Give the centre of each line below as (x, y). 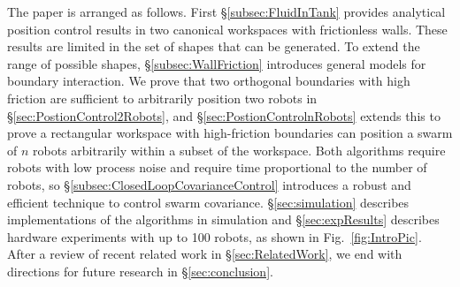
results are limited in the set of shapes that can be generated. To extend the (214, 46)
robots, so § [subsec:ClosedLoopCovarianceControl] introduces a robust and (209, 184)
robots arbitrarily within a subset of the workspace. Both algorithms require (239, 150)
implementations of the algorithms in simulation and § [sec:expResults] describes (223, 219)
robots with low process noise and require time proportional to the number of (217, 167)
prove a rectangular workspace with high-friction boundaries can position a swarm (230, 133)
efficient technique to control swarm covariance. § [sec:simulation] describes (208, 202)
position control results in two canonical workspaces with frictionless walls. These (227, 29)
